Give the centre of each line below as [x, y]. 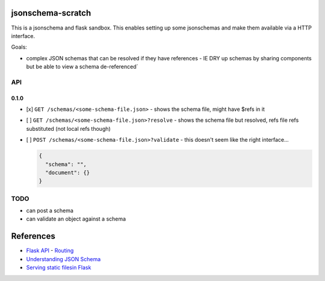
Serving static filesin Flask [59, 268]
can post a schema [50, 210]
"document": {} [68, 172]
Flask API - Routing [50, 251]
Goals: [19, 47]
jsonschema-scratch [51, 13]
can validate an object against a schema [76, 219]
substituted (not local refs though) [68, 128]
